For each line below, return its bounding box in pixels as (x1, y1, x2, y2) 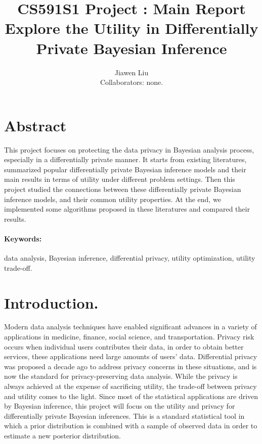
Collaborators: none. (100, 77, 163, 87)
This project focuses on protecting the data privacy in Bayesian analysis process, (4, 144, 254, 155)
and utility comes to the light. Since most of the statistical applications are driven (4, 390, 258, 401)
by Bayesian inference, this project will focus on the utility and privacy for (4, 401, 235, 411)
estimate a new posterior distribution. (4, 430, 121, 441)
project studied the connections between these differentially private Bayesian (4, 184, 241, 194)
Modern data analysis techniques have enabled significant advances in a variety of (4, 321, 257, 332)
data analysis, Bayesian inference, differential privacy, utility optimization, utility (4, 253, 255, 263)
